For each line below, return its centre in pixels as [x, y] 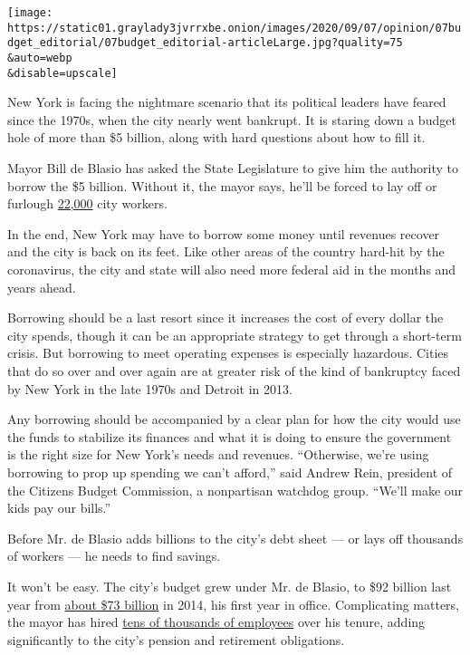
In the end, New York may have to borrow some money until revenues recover [224, 233]
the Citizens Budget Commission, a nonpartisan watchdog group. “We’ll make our [235, 490]
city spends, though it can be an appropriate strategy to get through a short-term [235, 335]
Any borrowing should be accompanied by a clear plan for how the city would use [234, 419]
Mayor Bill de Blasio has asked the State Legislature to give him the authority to [233, 168]
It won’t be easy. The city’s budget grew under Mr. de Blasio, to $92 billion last [230, 586]
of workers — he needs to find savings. [114, 556]
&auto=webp [40, 58]
